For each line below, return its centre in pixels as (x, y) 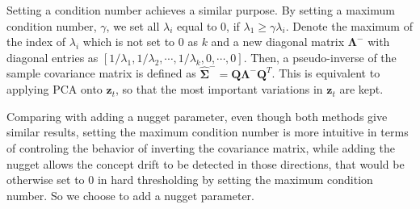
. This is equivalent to (326, 73)
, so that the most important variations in (219, 89)
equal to (197, 25)
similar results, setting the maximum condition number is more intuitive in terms (208, 132)
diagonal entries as (52, 57)
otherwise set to (46, 180)
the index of (36, 42)
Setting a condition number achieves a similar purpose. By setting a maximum (201, 10)
